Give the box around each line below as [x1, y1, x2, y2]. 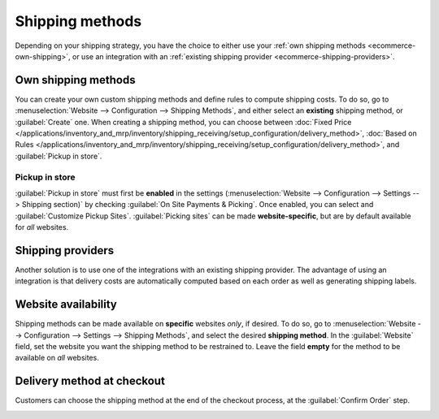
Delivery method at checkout [15, 374, 166, 388]
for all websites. [15, 222, 69, 232]
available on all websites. [15, 353, 99, 363]
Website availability [15, 297, 118, 312]
